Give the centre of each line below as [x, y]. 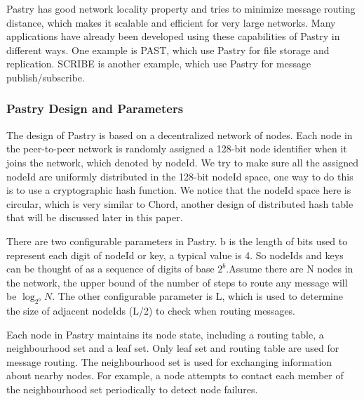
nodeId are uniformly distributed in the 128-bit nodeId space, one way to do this [180, 176]
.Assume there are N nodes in [290, 269]
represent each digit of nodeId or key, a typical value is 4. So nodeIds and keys [175, 255]
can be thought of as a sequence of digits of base [110, 269]
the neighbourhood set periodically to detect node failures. [132, 389]
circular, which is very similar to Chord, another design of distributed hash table [180, 203]
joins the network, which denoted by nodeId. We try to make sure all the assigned [183, 162]
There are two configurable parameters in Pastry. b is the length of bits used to [177, 241]
